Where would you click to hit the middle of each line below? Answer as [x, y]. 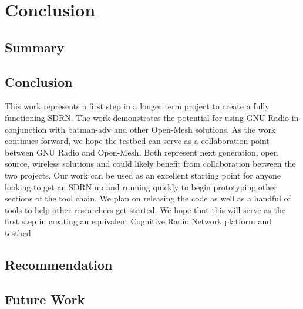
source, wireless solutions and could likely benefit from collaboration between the [150, 164]
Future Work [45, 299]
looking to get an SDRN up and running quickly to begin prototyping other [141, 187]
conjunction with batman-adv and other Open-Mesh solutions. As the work [140, 129]
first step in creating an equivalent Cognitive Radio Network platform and [138, 221]
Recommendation [59, 264]
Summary [35, 47]
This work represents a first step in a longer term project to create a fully [137, 106]
